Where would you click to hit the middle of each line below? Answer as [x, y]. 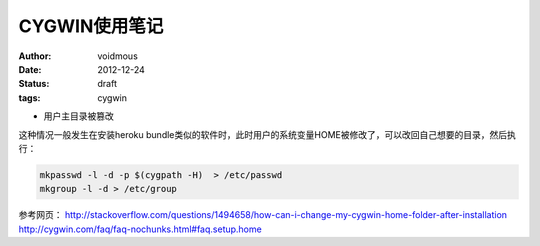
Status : [34, 84]
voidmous [118, 56]
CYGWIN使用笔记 [91, 26]
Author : [35, 56]
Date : [30, 69]
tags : [29, 97]
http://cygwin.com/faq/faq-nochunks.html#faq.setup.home [140, 229]
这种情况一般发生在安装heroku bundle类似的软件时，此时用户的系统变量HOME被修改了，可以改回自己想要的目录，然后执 [267, 134]
